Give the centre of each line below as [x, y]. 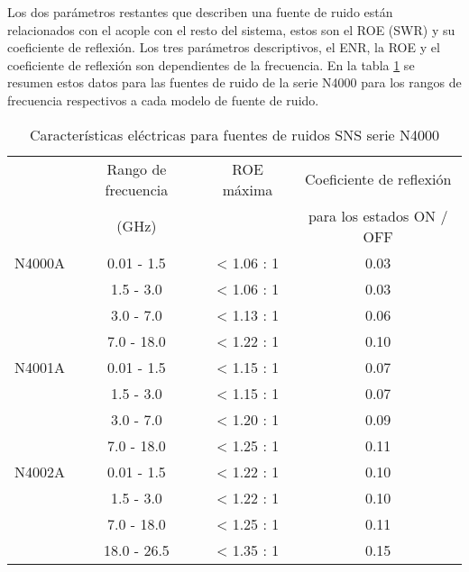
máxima [248, 189]
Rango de [137, 168]
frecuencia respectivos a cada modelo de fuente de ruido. [163, 100]
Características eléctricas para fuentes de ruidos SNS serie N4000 [234, 134]
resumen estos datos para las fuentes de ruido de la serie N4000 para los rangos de [234, 82]
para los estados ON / [378, 215]
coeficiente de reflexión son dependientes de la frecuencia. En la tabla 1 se [211, 64]
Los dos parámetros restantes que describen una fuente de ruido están [200, 12]
